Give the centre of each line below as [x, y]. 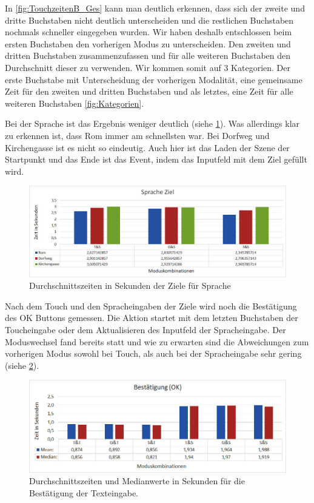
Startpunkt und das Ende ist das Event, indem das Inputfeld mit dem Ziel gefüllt [156, 159]
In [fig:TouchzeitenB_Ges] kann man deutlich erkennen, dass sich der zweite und [155, 8]
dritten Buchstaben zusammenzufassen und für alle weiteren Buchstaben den [148, 56]
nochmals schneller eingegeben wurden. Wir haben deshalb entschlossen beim [149, 32]
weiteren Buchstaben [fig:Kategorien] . [75, 103]
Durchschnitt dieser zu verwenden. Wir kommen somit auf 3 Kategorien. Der [148, 67]
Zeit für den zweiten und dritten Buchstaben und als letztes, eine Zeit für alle [149, 91]
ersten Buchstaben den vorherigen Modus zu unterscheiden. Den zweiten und [148, 43]
